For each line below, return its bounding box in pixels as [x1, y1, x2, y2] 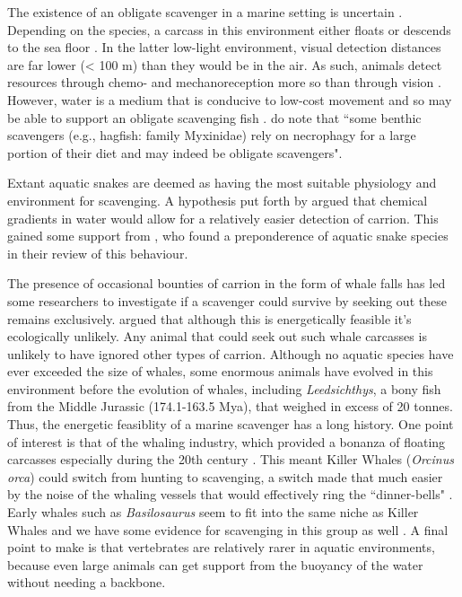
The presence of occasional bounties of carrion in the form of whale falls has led [7, 274, 446, 293]
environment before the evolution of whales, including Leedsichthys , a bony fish [7, 379, 441, 398]
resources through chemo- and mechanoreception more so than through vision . [7, 73, 441, 92]
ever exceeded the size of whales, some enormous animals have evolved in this [7, 362, 433, 381]
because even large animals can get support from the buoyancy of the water [7, 555, 423, 574]
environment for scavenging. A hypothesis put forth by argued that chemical [7, 190, 428, 209]
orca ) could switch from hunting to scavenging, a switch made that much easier [7, 467, 443, 486]
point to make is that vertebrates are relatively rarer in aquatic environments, [7, 538, 435, 557]
